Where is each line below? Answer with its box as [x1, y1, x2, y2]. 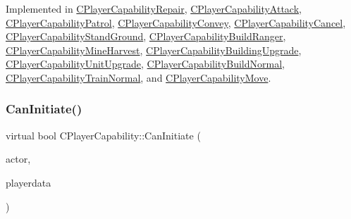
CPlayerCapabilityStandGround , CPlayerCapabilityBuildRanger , [6, 29, 286, 44]
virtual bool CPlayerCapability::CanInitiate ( [6, 127, 201, 142]
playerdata [6, 175, 51, 189]
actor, [6, 151, 31, 166]
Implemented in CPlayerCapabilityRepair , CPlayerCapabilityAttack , [6, 1, 302, 15]
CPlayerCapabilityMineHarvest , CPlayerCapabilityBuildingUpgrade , [6, 42, 302, 57]
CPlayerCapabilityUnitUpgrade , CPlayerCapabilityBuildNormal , [6, 56, 285, 71]
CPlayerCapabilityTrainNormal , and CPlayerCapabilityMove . [6, 70, 271, 85]
